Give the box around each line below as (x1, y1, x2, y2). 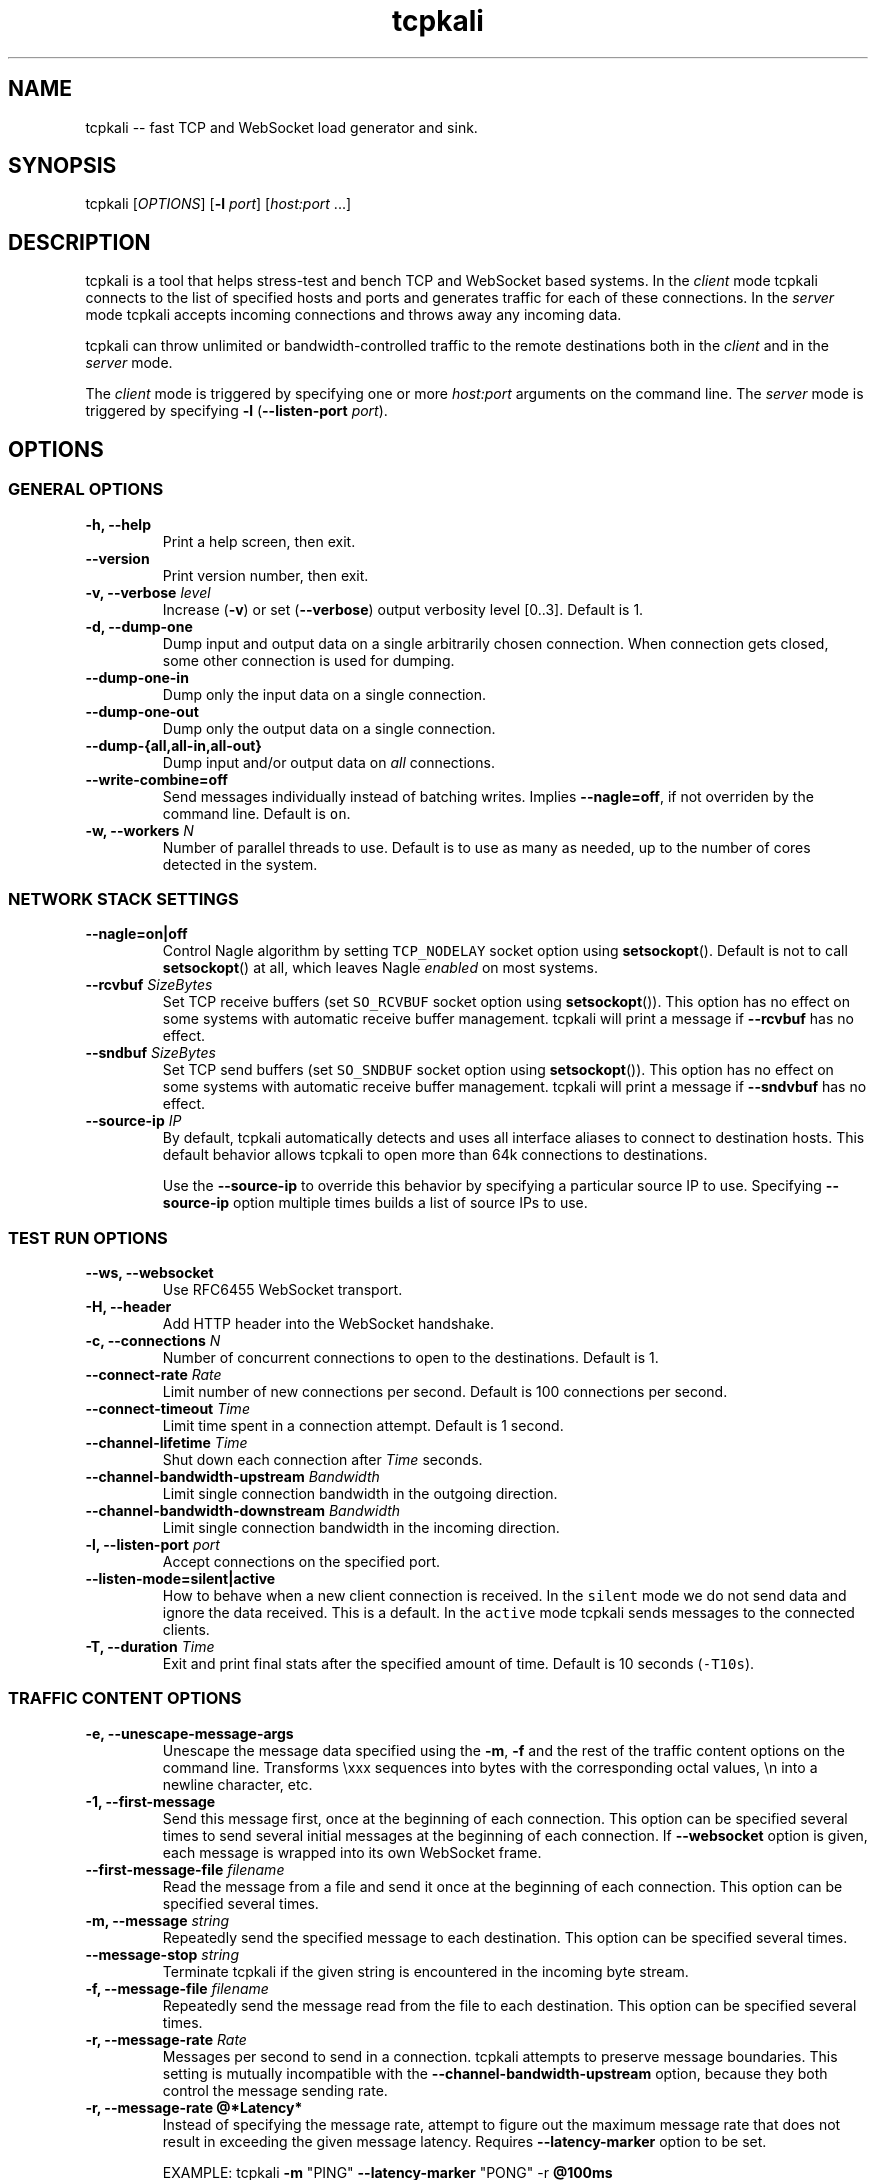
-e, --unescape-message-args (85, 1724, 294, 1742)
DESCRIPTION (8, 229, 151, 255)
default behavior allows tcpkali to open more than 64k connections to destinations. (162, 1146, 708, 1164)
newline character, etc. (162, 1775, 313, 1793)
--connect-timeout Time (85, 1400, 250, 1417)
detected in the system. (162, 855, 318, 873)
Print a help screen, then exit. (162, 532, 356, 550)
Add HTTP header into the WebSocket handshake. (162, 1315, 494, 1332)
